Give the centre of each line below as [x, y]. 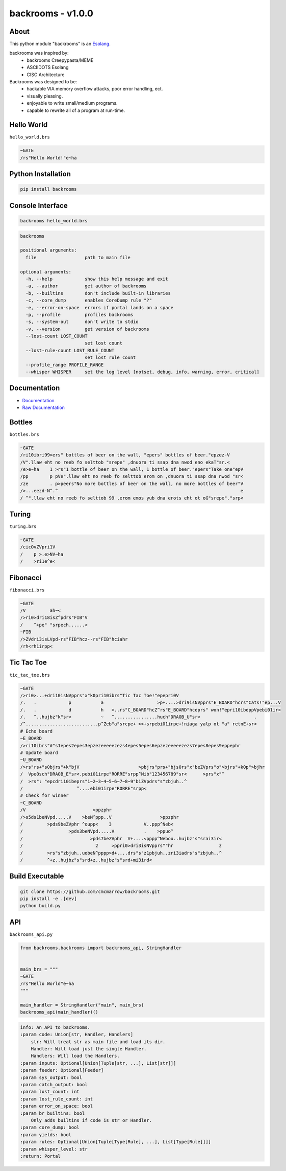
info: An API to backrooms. [55, 1027]
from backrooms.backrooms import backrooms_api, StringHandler [101, 948]
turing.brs [23, 527]
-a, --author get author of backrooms [86, 286]
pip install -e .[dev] [48, 899]
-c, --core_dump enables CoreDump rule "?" [89, 301]
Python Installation [40, 174]
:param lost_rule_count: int [57, 1099]
